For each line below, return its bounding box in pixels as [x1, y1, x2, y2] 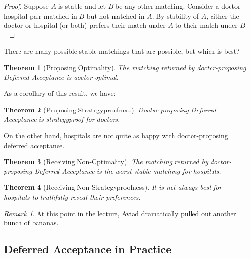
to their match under [175, 20, 238, 30]
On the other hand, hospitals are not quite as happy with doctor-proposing [4, 130, 228, 140]
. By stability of [152, 10, 199, 20]
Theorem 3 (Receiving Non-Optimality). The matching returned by [4, 156, 208, 166]
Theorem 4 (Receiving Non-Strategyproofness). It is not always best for [4, 182, 222, 192]
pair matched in [29, 10, 77, 20]
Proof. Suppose [4, 1, 49, 11]
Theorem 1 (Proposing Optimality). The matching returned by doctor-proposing [4, 62, 246, 72]
